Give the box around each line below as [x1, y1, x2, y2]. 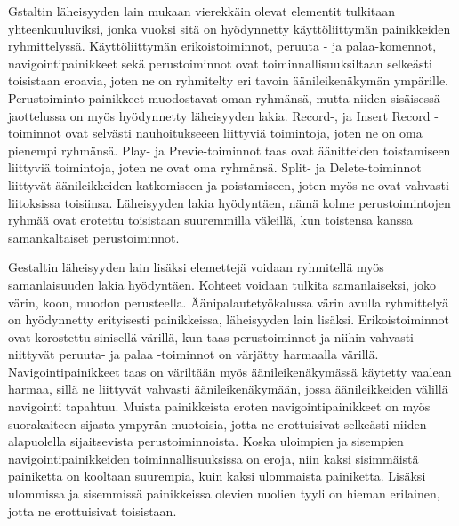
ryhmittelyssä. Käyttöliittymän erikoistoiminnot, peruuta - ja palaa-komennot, [8, 36, 437, 55]
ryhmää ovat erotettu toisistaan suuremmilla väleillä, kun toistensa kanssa [8, 211, 413, 229]
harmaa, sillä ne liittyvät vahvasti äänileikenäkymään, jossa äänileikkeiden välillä [8, 379, 448, 398]
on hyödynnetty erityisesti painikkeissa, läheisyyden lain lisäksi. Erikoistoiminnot [8, 310, 450, 329]
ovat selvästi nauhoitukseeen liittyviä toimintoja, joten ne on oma [65, 124, 423, 142]
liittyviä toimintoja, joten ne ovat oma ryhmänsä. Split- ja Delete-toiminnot [8, 158, 422, 177]
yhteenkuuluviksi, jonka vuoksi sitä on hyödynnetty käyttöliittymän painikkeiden [8, 19, 451, 37]
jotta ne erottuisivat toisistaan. [8, 501, 177, 520]
